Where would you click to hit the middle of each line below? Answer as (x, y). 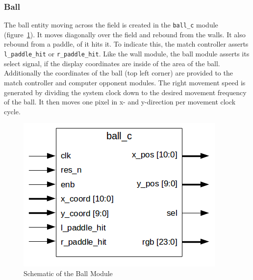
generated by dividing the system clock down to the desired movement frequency (125, 92)
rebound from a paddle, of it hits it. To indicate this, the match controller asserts (126, 44)
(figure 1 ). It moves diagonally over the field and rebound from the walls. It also (125, 34)
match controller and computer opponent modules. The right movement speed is (125, 82)
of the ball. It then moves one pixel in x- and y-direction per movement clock (120, 102)
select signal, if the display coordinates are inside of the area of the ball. (112, 63)
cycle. (12, 111)
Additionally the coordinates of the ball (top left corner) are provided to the (118, 73)
